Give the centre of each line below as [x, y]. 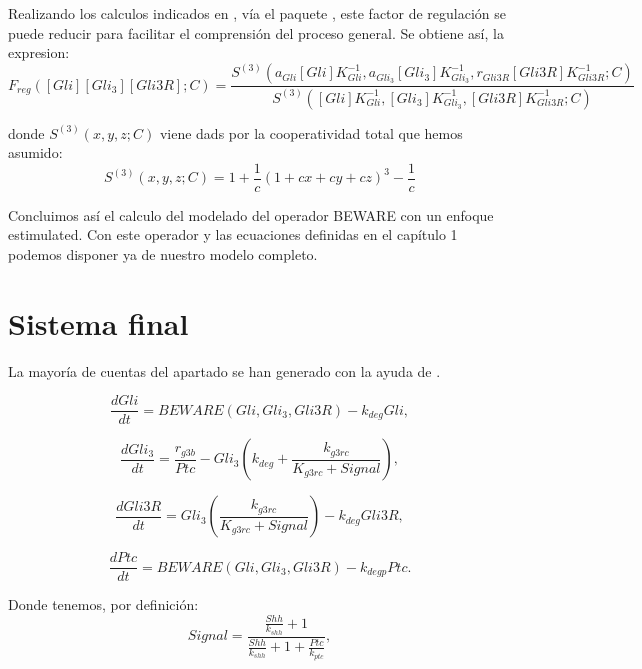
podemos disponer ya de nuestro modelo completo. [163, 253]
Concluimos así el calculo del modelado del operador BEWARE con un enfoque [251, 214]
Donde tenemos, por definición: [103, 604]
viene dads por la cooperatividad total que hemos [311, 132]
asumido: [35, 152]
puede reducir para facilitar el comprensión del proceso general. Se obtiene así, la [256, 32]
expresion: [39, 52]
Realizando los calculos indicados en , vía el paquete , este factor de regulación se [257, 13]
